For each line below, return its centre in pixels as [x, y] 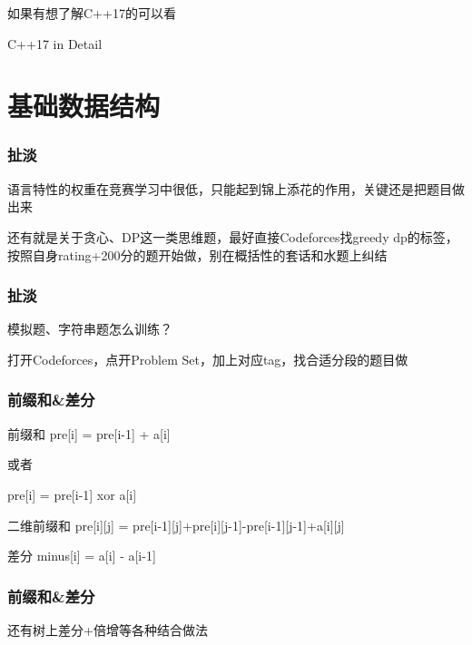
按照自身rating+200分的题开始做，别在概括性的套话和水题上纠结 [197, 254]
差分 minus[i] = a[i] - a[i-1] [82, 556]
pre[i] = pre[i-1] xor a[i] [72, 494]
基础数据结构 [84, 106]
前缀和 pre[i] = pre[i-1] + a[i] [89, 433]
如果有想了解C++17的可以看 [92, 13]
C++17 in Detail [55, 43]
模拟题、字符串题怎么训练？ [90, 329]
